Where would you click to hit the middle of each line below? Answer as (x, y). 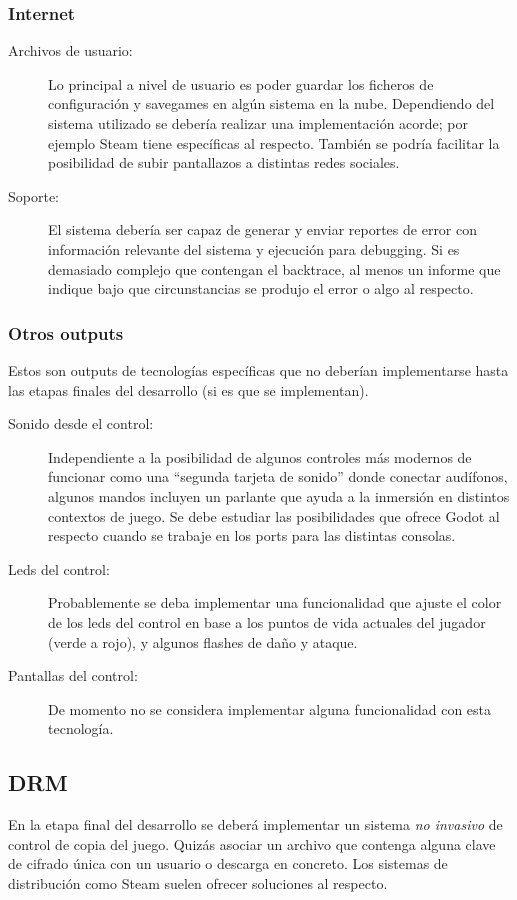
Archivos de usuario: (70, 50)
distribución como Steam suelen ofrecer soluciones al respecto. (198, 882)
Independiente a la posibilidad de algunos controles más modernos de (260, 456)
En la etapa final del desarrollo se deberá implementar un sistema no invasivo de (255, 824)
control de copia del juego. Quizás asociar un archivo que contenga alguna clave (252, 843)
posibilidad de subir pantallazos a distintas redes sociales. (224, 162)
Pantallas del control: (73, 675)
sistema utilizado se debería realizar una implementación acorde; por (258, 123)
